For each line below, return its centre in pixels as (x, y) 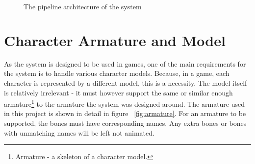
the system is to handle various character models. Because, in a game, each (117, 73)
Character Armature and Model (115, 40)
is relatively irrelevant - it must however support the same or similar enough (118, 92)
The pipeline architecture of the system (83, 6)
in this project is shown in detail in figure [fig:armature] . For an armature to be (125, 113)
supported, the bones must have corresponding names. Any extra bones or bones (125, 123)
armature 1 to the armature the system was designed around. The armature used (125, 103)
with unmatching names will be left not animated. (79, 132)
